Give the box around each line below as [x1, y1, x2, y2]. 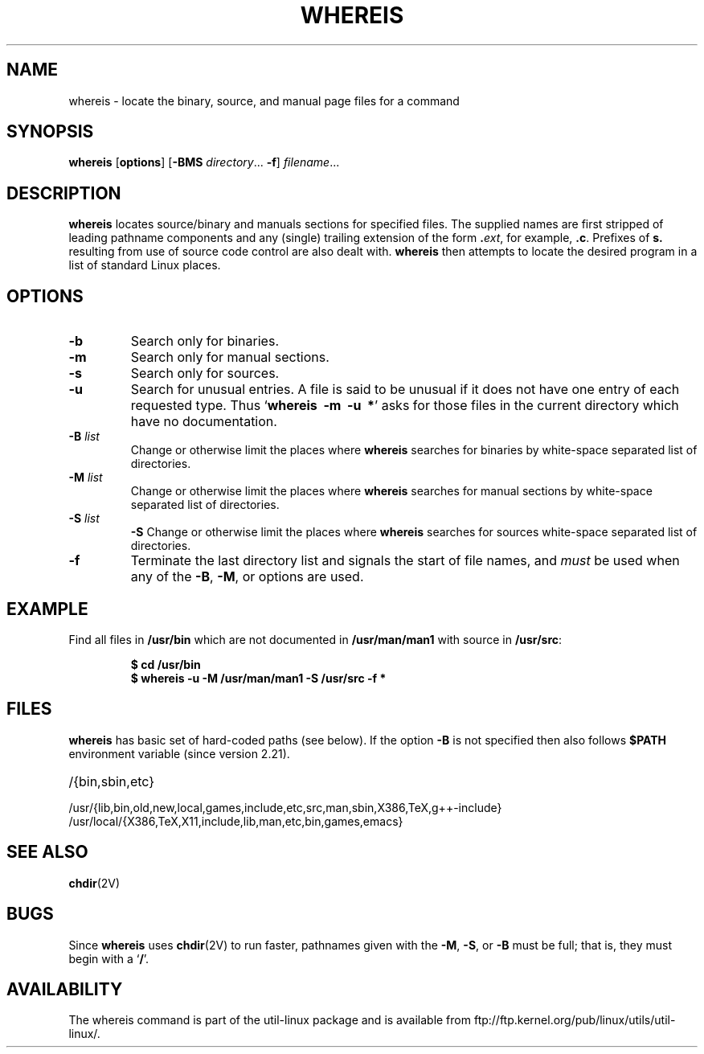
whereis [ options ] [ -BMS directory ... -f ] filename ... [68, 155, 340, 170]
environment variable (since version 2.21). [68, 746, 290, 761]
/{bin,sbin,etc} [68, 773, 155, 789]
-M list [68, 470, 103, 485]
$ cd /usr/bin [130, 657, 201, 671]
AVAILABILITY [6, 978, 123, 999]
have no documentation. [130, 413, 277, 430]
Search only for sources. [130, 365, 280, 382]
